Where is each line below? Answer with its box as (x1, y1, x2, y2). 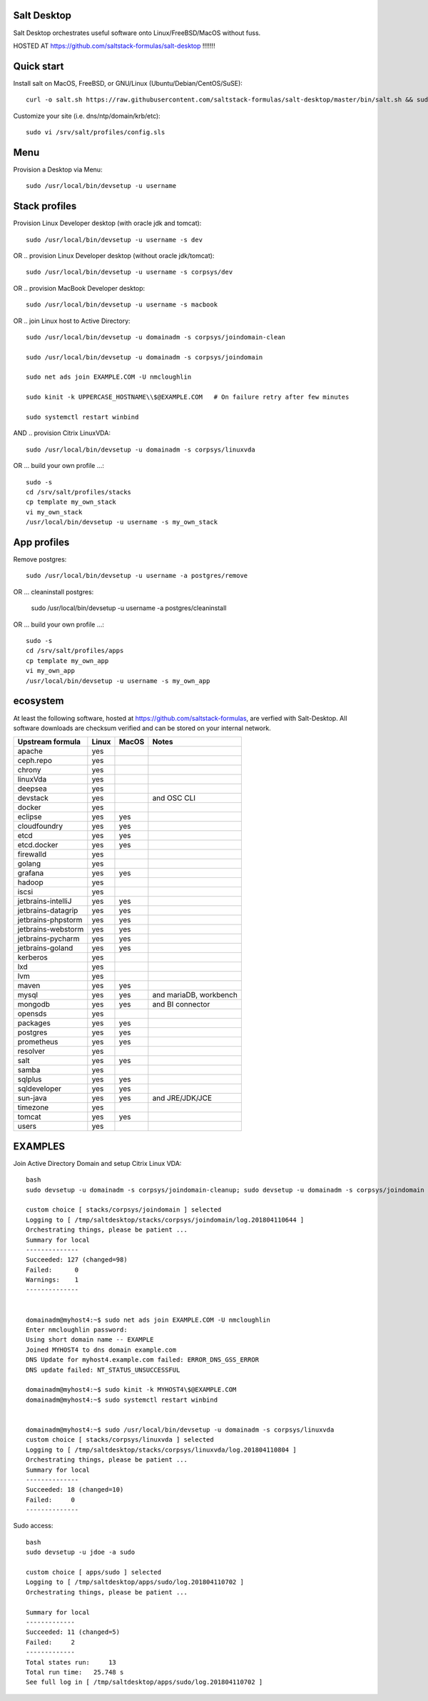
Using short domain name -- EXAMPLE (26, 1336, 154, 1344)
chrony (17, 765, 41, 775)
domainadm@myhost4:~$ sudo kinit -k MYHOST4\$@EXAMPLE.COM (26, 1386, 237, 1394)
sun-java (17, 1093, 47, 1103)
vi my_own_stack (26, 508, 83, 516)
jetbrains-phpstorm (17, 915, 83, 925)
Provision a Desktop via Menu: (13, 165, 103, 174)
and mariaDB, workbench (152, 990, 238, 1000)
